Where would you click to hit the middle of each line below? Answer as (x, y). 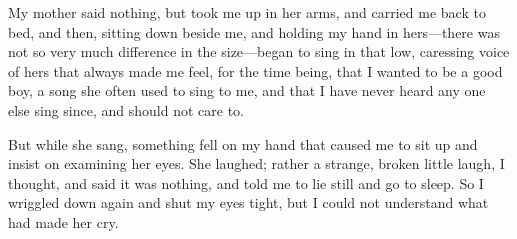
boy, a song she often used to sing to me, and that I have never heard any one (247, 90)
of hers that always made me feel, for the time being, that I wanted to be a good (255, 70)
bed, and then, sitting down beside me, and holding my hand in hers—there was (254, 31)
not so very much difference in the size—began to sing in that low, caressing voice (259, 51)
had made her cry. (63, 221)
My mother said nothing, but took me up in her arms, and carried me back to (247, 12)
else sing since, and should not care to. (126, 109)
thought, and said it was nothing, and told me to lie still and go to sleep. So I (246, 182)
